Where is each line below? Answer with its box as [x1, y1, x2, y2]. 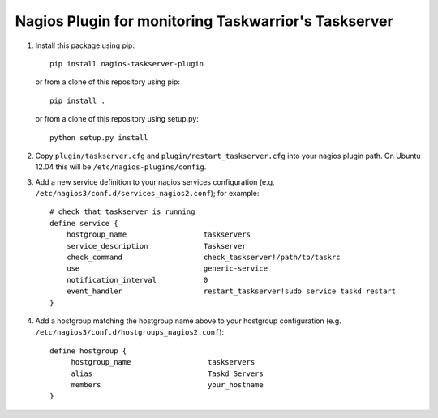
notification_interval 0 [66, 275, 208, 284]
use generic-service [66, 264, 268, 273]
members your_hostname [71, 380, 264, 389]
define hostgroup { [49, 346, 127, 356]
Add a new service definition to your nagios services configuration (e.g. [35, 177, 275, 186]
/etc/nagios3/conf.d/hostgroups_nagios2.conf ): [35, 327, 225, 337]
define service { [49, 219, 118, 228]
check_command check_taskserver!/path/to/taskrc [66, 253, 341, 262]
